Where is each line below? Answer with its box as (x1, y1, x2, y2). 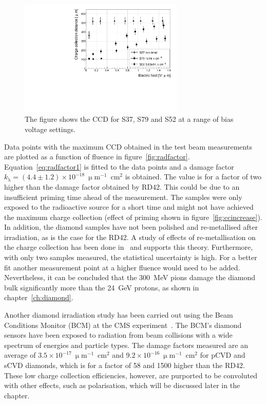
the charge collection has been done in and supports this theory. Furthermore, (4, 242, 253, 252)
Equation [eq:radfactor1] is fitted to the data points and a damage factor (4, 161, 234, 172)
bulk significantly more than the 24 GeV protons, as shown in (4, 282, 199, 292)
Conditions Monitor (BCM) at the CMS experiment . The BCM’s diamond (4, 319, 242, 330)
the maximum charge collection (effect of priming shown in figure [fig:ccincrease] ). (4, 211, 262, 222)
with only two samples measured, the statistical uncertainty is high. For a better (4, 252, 257, 263)
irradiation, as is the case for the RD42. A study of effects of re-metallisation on (4, 231, 256, 242)
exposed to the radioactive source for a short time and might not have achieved (4, 201, 254, 212)
